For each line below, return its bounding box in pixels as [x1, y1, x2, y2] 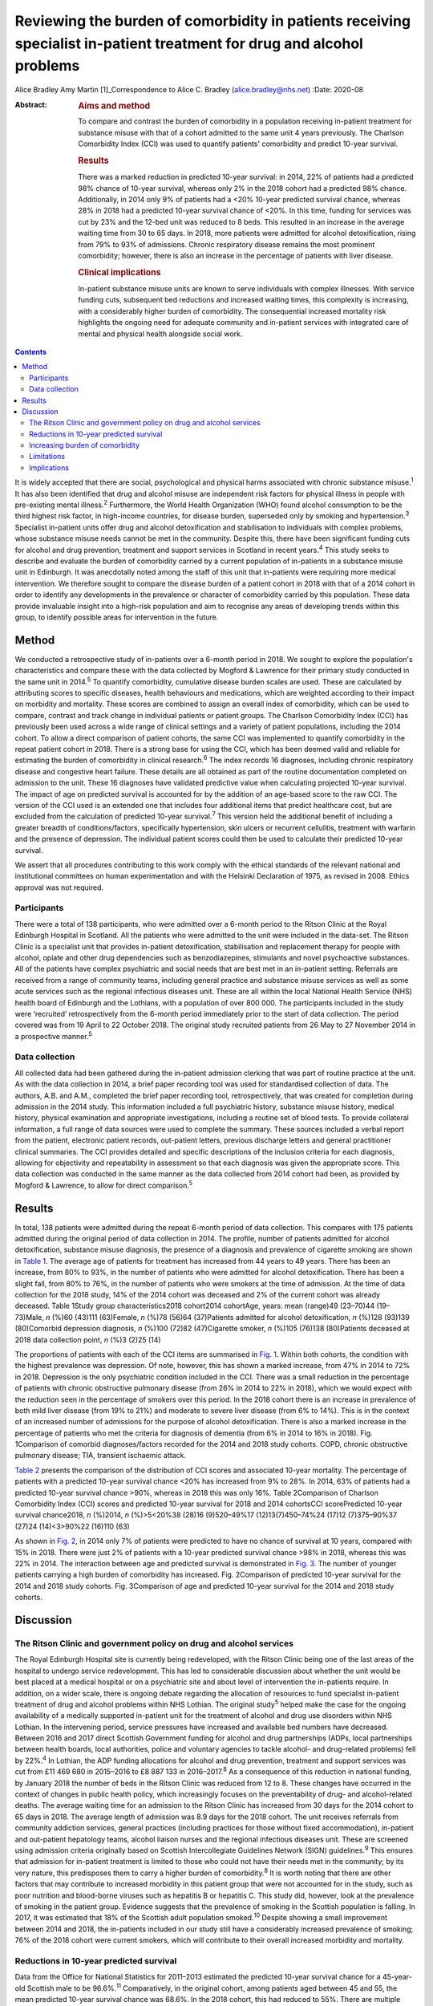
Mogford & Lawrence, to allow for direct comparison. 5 [14, 1180, 193, 1190]
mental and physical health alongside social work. [78, 329, 243, 339]
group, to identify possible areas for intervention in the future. [14, 612, 219, 622]
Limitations [29, 452, 66, 461]
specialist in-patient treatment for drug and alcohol [14, 35, 364, 52]
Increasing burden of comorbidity [29, 441, 140, 450]
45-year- [382, 1972, 413, 1982]
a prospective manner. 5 [14, 1030, 92, 1041]
